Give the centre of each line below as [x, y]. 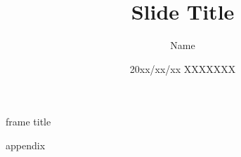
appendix [26, 145]
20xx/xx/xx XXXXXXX [183, 68]
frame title [28, 122]
